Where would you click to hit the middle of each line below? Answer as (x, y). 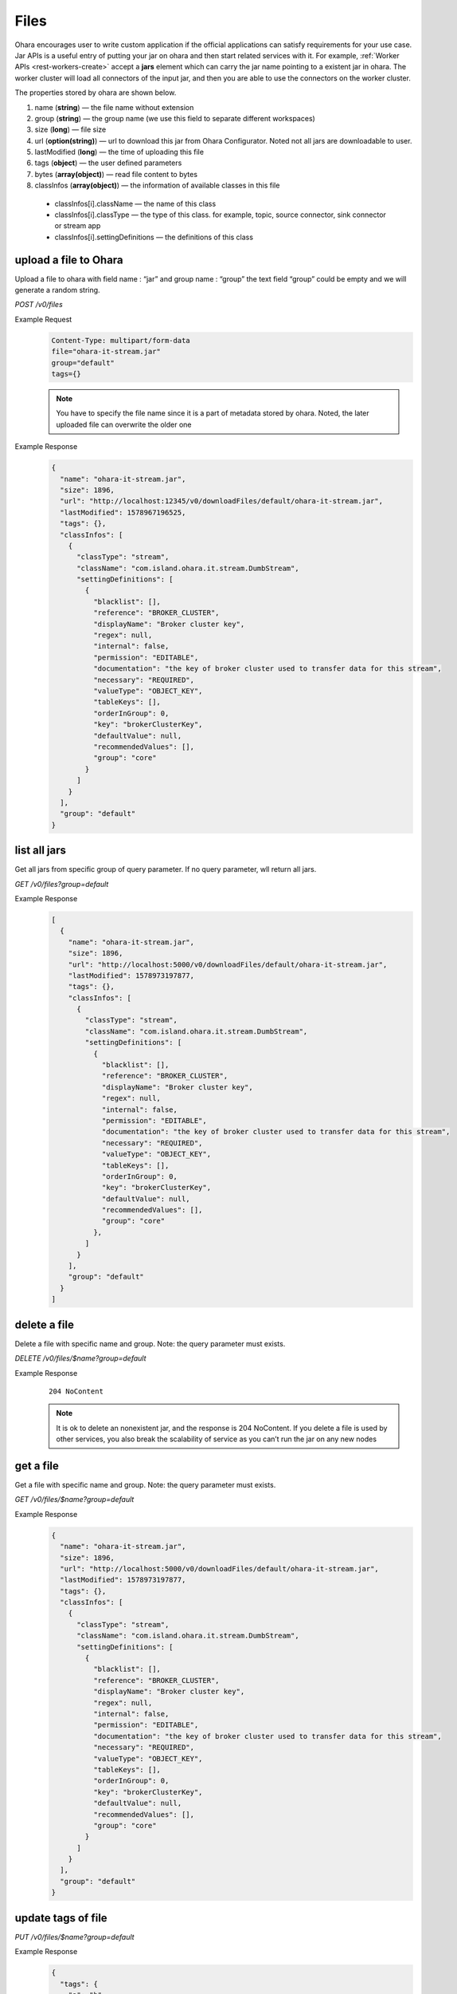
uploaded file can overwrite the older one (124, 424)
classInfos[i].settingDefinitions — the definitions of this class (154, 237)
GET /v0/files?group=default (62, 884)
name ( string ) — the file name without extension (114, 107)
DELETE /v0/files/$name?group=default (80, 1358)
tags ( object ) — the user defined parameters (108, 163)
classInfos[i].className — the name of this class (135, 203)
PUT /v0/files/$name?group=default (74, 1937)
